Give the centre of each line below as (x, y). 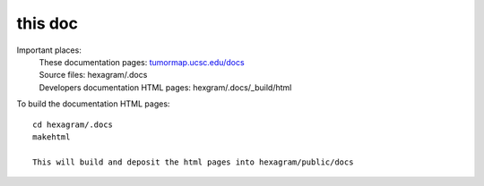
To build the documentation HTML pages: (93, 104)
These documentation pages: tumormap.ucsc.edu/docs (142, 62)
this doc (47, 23)
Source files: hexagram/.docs (93, 75)
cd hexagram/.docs (73, 124)
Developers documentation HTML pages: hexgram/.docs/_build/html (165, 87)
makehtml (52, 137)
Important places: (49, 50)
